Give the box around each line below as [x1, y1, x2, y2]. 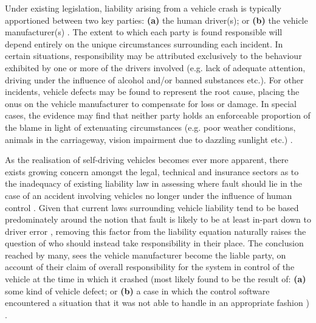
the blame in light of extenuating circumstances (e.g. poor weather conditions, [5, 120, 296, 133]
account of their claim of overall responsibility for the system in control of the [5, 260, 295, 273]
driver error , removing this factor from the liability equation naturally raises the [5, 224, 306, 237]
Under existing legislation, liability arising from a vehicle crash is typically [5, 2, 281, 14]
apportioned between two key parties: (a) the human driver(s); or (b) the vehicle [5, 13, 308, 26]
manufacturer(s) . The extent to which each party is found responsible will [5, 26, 283, 38]
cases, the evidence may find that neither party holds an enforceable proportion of [5, 109, 311, 122]
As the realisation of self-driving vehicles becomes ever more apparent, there [5, 153, 289, 166]
